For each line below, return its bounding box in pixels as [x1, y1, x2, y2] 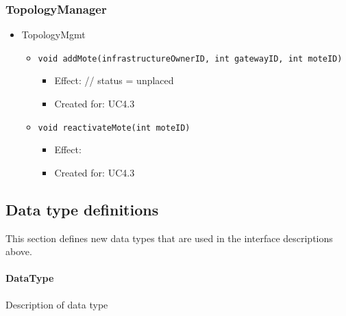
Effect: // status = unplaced [54, 73, 174, 88]
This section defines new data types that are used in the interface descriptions [5, 231, 333, 245]
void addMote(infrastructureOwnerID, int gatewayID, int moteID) [38, 53, 343, 64]
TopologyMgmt [21, 27, 86, 42]
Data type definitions [5, 198, 159, 220]
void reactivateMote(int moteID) [38, 122, 190, 133]
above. [5, 244, 32, 259]
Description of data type [5, 297, 108, 311]
